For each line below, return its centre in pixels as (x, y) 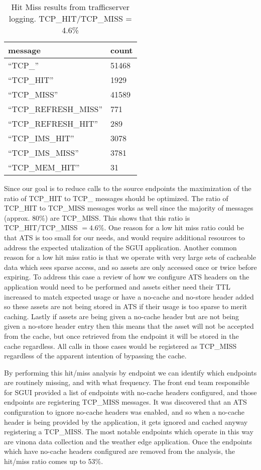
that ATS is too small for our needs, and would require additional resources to (124, 237)
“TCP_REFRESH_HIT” (53, 123)
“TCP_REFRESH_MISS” (55, 109)
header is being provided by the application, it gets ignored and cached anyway (126, 421)
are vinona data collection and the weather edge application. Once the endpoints (128, 441)
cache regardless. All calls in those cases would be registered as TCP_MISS (120, 346)
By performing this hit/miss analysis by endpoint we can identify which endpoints (130, 372)
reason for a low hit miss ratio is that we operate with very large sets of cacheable (130, 257)
